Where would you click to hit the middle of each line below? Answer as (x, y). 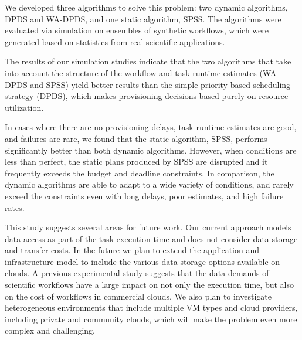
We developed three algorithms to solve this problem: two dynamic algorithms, (146, 7)
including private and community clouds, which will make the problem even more (151, 319)
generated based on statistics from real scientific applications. (115, 41)
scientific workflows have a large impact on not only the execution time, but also (149, 285)
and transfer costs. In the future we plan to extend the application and (132, 250)
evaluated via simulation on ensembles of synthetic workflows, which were (137, 30)
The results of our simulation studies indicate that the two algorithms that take (148, 61)
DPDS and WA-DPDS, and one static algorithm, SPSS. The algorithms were (143, 18)
